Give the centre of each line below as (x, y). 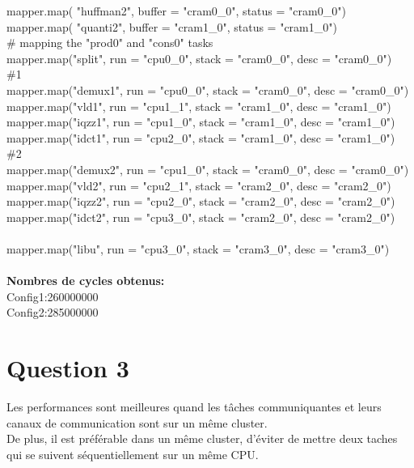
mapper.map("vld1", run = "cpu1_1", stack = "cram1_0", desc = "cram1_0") (199, 106)
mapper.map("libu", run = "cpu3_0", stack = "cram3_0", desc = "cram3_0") (198, 248)
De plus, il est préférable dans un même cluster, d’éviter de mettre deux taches (202, 438)
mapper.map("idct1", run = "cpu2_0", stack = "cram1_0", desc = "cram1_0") (201, 137)
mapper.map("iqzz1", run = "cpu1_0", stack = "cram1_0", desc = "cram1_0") (201, 122)
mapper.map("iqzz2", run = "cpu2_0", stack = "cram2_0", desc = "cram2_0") (201, 201)
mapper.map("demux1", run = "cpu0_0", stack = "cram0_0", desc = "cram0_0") (208, 89)
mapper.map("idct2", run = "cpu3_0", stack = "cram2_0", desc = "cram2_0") (201, 217)
